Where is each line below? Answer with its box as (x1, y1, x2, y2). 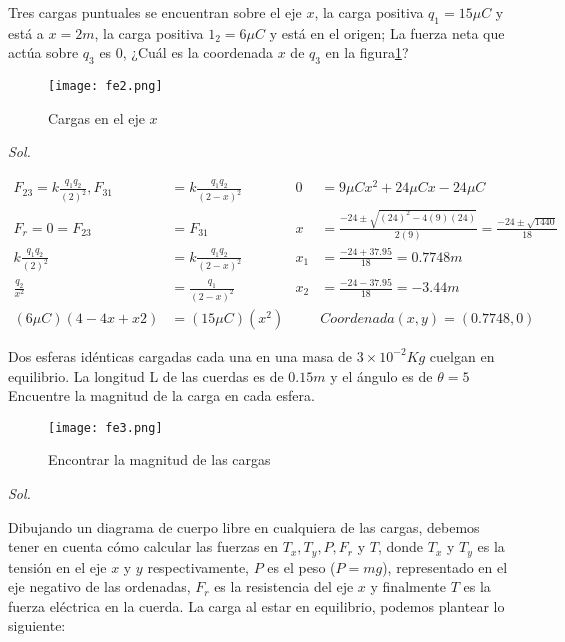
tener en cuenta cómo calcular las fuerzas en (8, 536, 279, 557)
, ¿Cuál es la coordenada (122, 42, 274, 63)
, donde (377, 536, 424, 557)
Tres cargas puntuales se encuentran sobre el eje (8, 2, 302, 22)
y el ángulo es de (330, 365, 433, 386)
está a (8, 22, 44, 43)
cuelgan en (429, 345, 495, 366)
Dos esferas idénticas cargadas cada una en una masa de (8, 345, 353, 366)
